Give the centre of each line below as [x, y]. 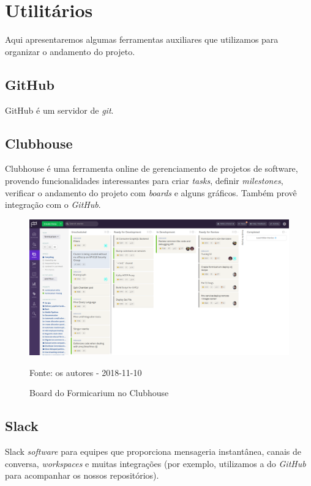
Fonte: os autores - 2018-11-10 [86, 372]
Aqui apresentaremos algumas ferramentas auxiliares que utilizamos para [142, 39]
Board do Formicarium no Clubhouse [99, 393]
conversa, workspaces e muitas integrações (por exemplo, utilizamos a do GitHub [155, 463]
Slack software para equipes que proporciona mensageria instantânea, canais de [153, 451]
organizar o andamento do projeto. [70, 51]
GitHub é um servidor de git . [59, 110]
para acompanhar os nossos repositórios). [82, 475]
